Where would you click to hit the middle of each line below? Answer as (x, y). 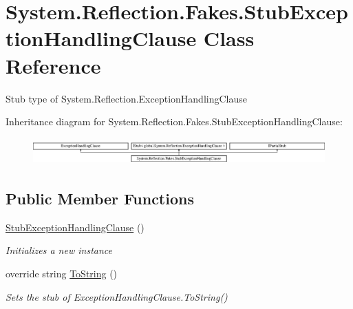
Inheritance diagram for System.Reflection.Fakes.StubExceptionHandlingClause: (174, 121)
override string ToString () (62, 274)
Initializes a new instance (59, 250)
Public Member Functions (100, 199)
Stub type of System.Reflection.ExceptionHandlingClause (126, 98)
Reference (53, 65)
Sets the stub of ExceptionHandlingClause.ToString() (117, 296)
